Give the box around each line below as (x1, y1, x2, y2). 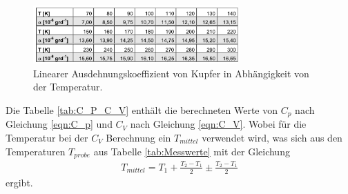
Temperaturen (6, 144, 66, 158)
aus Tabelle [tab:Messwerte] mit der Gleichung (93, 144, 290, 158)
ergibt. (6, 175, 33, 189)
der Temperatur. (33, 79, 103, 94)
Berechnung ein (106, 130, 171, 144)
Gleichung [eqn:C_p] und (6, 117, 113, 131)
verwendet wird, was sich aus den (202, 130, 342, 144)
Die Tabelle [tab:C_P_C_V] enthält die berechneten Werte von (6, 102, 278, 117)
